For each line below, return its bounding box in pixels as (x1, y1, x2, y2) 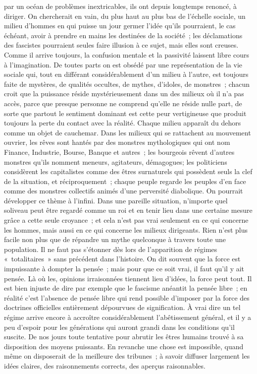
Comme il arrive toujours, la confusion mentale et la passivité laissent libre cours (4, 49, 249, 60)
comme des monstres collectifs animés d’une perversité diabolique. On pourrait (4, 186, 243, 196)
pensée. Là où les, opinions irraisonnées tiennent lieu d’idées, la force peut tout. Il (4, 273, 252, 283)
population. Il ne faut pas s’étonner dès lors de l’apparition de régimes (4, 244, 217, 254)
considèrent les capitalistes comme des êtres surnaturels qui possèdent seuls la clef (4, 166, 253, 177)
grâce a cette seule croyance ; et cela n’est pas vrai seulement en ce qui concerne (4, 215, 249, 225)
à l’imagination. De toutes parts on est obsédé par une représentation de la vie (4, 59, 242, 69)
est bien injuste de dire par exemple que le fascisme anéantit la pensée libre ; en (4, 283, 248, 293)
